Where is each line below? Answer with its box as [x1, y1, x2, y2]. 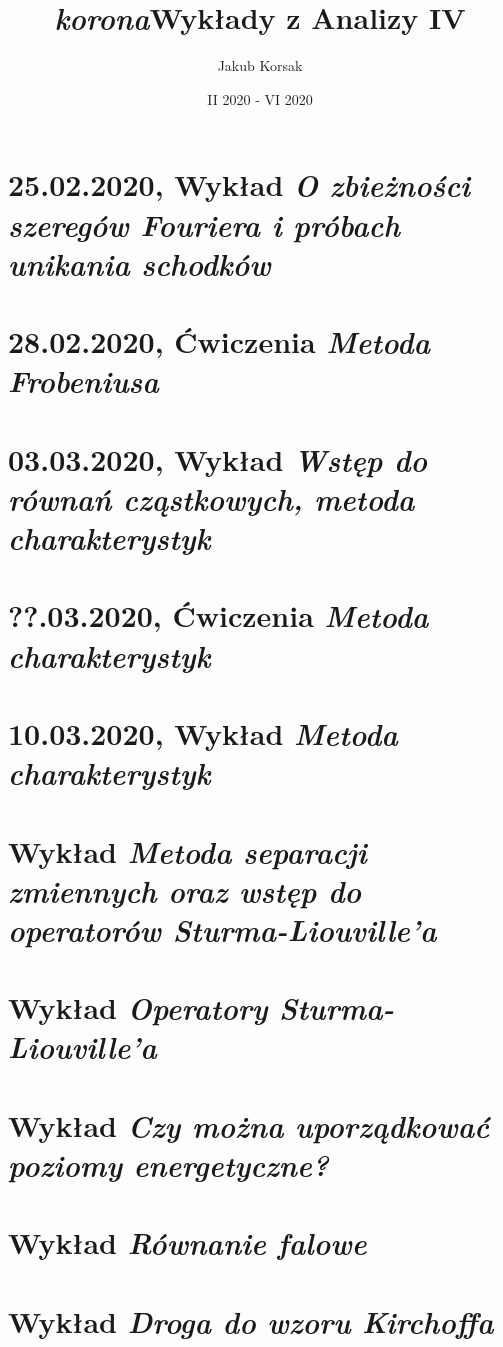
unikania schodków [8, 242, 271, 284]
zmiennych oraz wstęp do [8, 869, 362, 911]
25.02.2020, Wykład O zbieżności [8, 164, 471, 206]
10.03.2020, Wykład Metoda [8, 712, 398, 754]
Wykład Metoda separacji [8, 830, 367, 872]
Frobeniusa [8, 360, 159, 402]
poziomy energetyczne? [8, 1144, 329, 1185]
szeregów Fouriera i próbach [8, 203, 401, 245]
